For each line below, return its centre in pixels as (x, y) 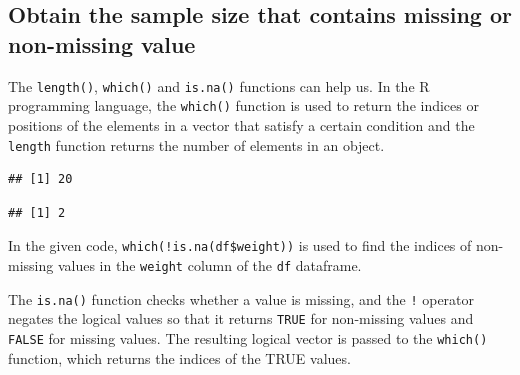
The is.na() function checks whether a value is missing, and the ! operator (241, 298)
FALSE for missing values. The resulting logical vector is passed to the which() (248, 337)
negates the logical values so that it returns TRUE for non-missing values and (241, 318)
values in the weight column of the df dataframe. (209, 265)
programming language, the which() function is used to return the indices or (243, 105)
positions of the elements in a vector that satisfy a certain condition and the (241, 124)
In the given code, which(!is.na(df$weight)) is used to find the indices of (240, 245)
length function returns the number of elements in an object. (196, 144)
